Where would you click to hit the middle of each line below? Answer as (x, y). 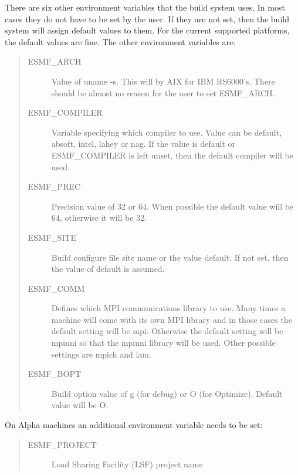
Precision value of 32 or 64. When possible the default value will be (172, 206)
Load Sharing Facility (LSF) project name (127, 464)
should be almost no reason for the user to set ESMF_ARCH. (163, 92)
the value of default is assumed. (108, 269)
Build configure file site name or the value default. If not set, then (170, 257)
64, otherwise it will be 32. (99, 218)
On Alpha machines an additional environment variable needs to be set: (134, 425)
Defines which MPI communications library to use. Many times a (168, 308)
